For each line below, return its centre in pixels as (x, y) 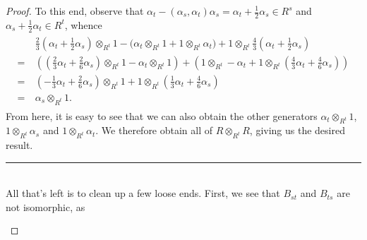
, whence (83, 24)
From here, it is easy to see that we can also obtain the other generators (162, 115)
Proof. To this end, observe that (75, 11)
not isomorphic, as (46, 206)
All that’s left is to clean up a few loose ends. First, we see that (143, 193)
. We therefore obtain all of (154, 130)
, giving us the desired (297, 130)
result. (19, 145)
